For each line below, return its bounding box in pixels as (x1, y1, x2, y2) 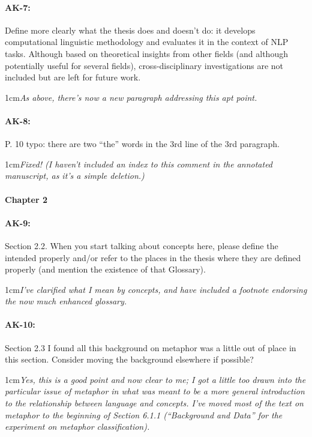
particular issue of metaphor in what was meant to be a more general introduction (5, 385, 305, 397)
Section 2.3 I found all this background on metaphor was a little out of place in (5, 341, 296, 354)
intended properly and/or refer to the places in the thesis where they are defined (5, 251, 301, 264)
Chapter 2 (5, 193, 48, 205)
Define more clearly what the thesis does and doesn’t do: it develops (5, 23, 256, 36)
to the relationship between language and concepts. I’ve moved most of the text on (5, 397, 304, 409)
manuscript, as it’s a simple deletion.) (5, 169, 145, 182)
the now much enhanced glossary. (5, 295, 127, 307)
